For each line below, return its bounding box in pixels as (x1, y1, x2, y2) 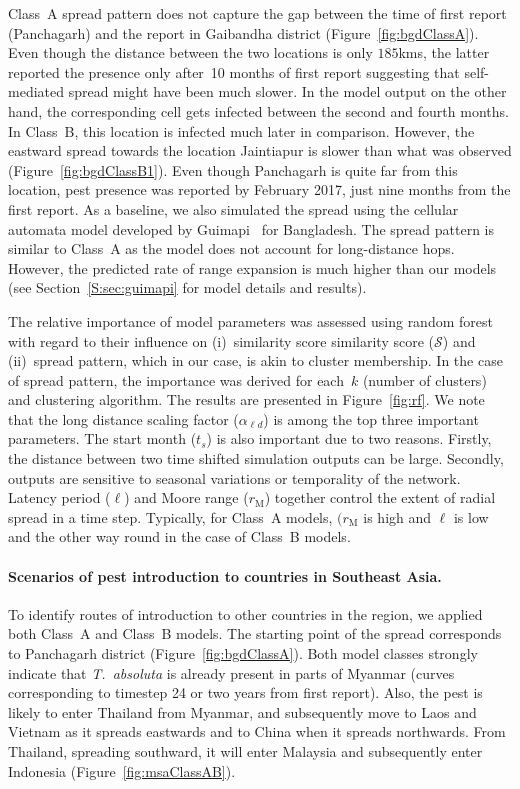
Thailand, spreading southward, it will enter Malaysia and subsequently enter (8, 740, 483, 761)
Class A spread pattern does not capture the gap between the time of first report (8, 3, 507, 23)
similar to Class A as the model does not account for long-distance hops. (8, 238, 455, 259)
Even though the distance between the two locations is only (8, 42, 373, 63)
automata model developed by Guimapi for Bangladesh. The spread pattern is (8, 218, 495, 239)
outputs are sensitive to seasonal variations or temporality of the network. (8, 467, 461, 488)
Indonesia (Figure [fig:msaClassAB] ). (8, 760, 236, 781)
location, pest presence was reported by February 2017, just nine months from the (8, 179, 511, 200)
